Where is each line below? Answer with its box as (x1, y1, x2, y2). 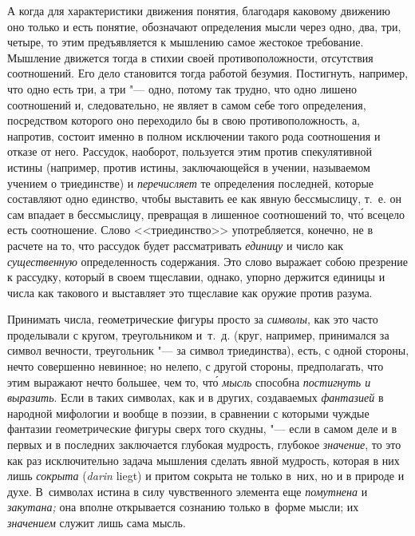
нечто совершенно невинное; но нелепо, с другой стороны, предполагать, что (7, 358, 384, 375)
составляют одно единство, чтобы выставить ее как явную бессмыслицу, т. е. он (7, 190, 401, 207)
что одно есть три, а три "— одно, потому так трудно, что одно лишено (7, 80, 358, 97)
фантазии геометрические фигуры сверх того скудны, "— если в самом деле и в (7, 420, 397, 437)
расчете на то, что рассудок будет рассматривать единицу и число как (7, 236, 344, 253)
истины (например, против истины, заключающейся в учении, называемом (7, 158, 370, 175)
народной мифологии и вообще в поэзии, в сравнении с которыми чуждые (7, 404, 370, 421)
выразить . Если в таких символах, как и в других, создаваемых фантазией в (7, 389, 384, 406)
